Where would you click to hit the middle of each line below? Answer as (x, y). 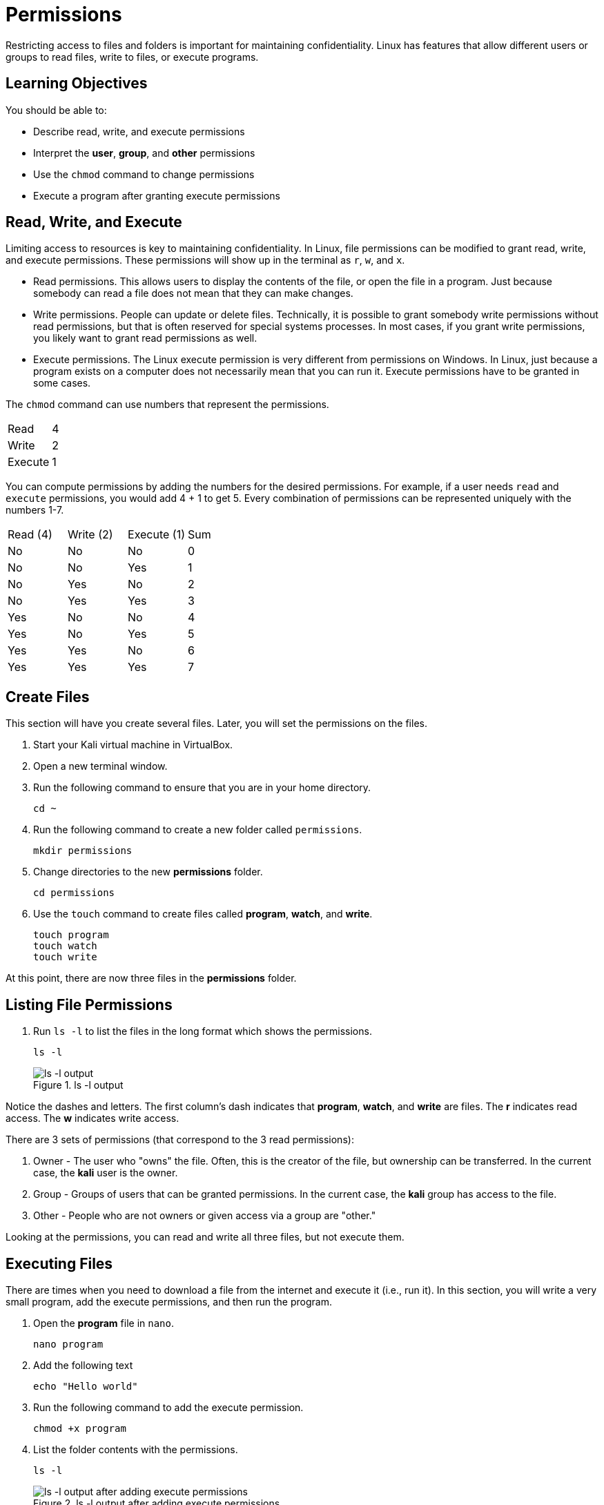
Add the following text (83, 1365)
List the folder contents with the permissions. (136, 1449)
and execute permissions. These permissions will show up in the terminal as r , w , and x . (205, 260)
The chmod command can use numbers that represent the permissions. (167, 405)
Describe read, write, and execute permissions (139, 131)
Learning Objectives (77, 84)
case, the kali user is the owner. (106, 1173)
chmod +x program (80, 1428)
